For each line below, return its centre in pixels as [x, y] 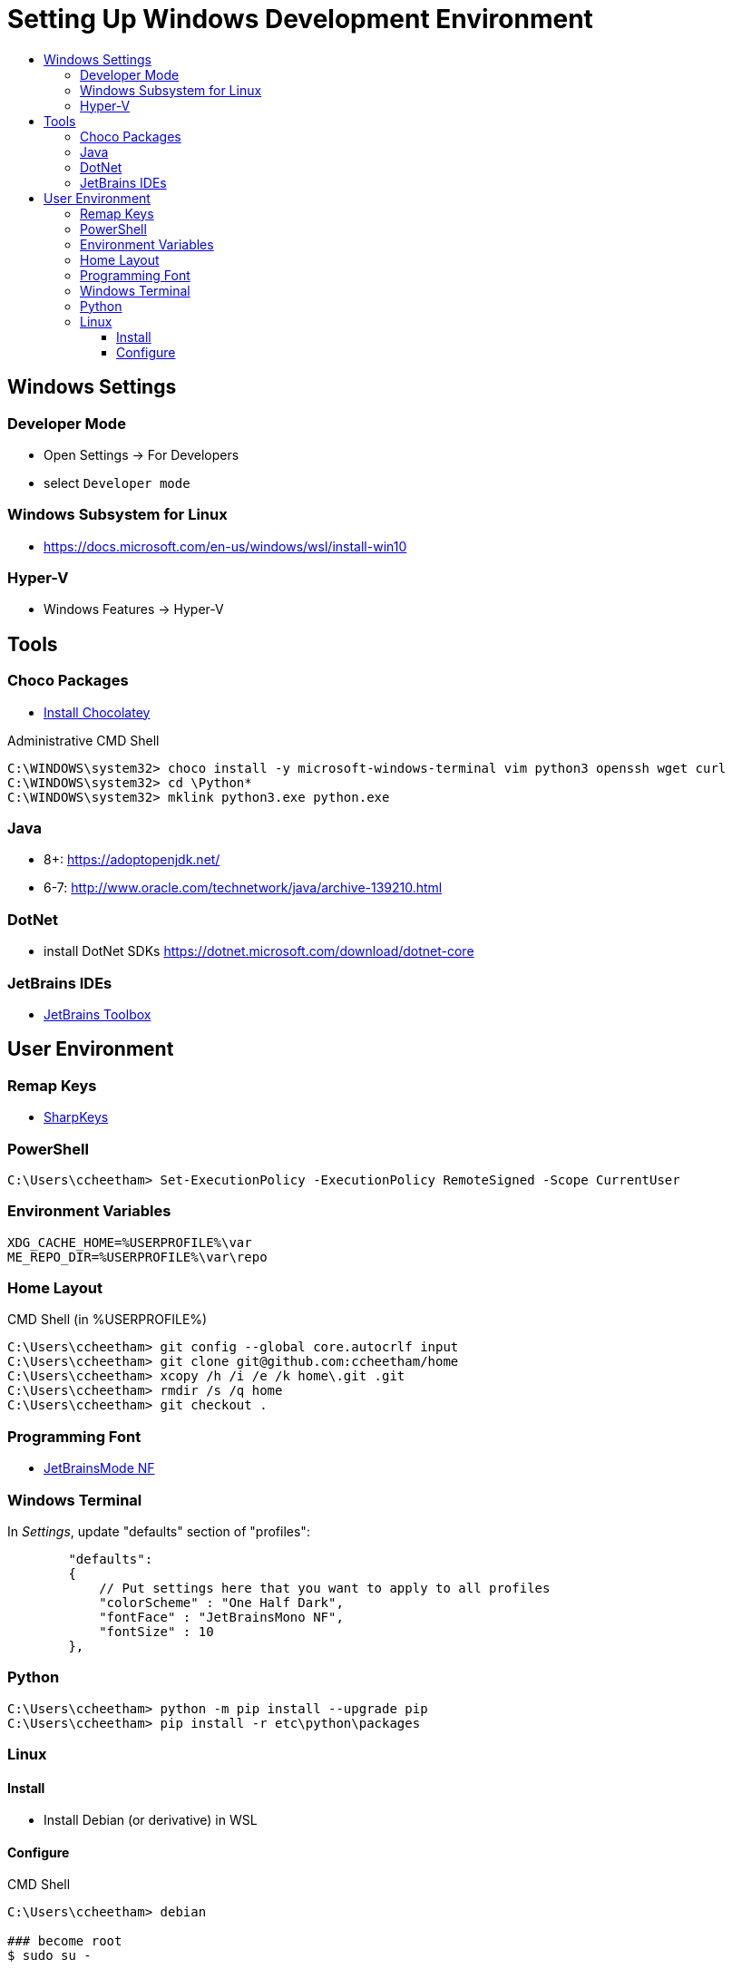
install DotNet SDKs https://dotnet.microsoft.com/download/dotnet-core [259, 951]
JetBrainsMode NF [99, 1468]
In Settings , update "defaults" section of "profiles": [159, 1531]
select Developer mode [117, 483]
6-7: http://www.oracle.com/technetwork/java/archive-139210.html [243, 888]
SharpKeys [76, 1117]
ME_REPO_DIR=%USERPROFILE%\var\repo [137, 1257]
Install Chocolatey [97, 712]
